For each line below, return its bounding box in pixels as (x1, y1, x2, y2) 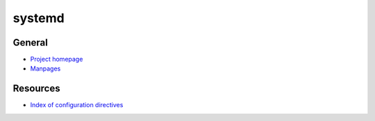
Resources (12, 83, 60, 95)
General (12, 37, 49, 48)
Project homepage (30, 55, 83, 64)
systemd (12, 10, 65, 26)
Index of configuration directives (30, 101, 124, 109)
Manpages (30, 64, 61, 73)
